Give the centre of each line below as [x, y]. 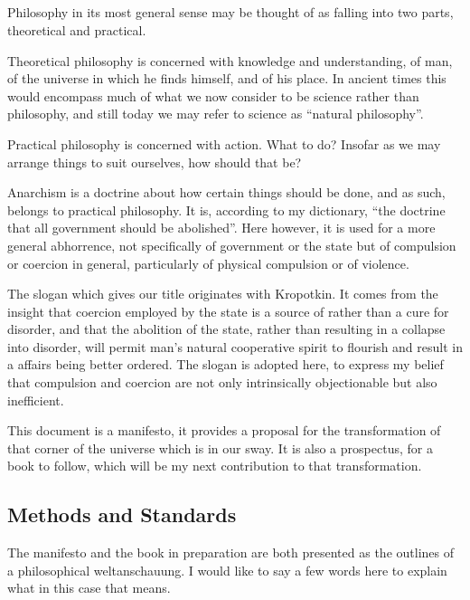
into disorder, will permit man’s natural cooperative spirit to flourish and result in [235, 346]
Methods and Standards [122, 514]
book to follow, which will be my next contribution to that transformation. [215, 466]
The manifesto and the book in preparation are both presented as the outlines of [230, 552]
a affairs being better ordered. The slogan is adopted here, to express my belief [226, 364]
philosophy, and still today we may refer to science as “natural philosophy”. [216, 114]
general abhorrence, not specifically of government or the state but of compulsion [232, 245]
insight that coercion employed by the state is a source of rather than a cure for [228, 311]
